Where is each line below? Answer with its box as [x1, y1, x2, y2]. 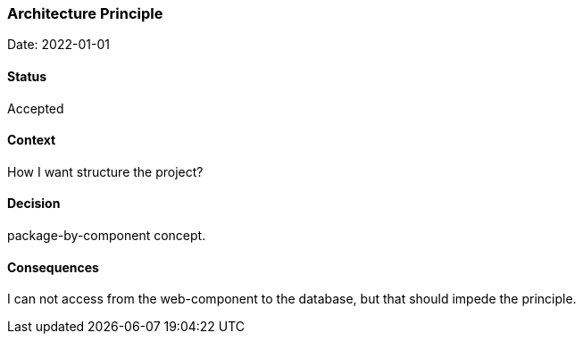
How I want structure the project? [7, 163, 204, 179]
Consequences [7, 259, 99, 275]
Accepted [7, 100, 64, 116]
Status [7, 68, 47, 84]
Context [7, 132, 56, 148]
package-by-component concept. [7, 228, 206, 244]
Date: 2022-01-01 [7, 37, 110, 53]
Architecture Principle [7, 4, 163, 22]
